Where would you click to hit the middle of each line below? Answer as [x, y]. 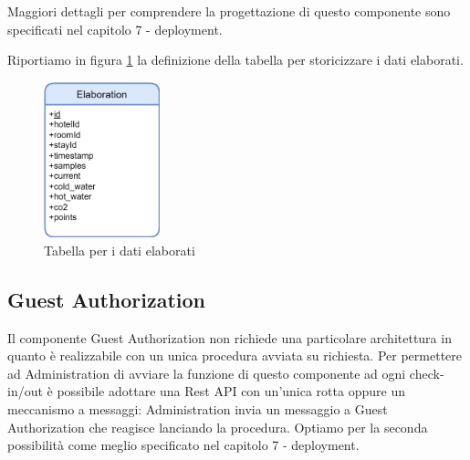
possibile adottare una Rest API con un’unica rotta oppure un [231, 391]
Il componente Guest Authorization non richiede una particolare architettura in [230, 337]
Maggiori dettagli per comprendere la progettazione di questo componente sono [229, 11]
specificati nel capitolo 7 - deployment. [115, 29]
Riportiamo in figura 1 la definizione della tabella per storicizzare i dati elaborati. [235, 60]
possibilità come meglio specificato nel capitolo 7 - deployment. [183, 445]
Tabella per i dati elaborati [120, 250]
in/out [25, 391]
